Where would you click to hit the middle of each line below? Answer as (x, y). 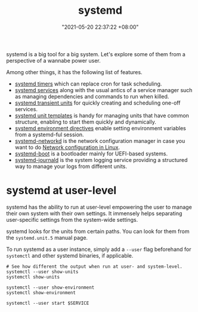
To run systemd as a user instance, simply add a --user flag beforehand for (99, 249)
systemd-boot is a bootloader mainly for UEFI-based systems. (91, 154)
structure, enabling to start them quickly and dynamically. (85, 122)
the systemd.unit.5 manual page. (47, 237)
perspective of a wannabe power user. (54, 60)
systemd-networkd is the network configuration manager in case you (100, 140)
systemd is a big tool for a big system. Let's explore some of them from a (96, 54)
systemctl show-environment (41, 293)
